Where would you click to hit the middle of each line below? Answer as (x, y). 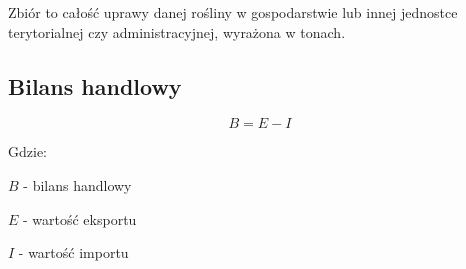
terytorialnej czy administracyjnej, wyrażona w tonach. (177, 31)
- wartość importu (73, 252)
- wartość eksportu (80, 218)
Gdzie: (27, 151)
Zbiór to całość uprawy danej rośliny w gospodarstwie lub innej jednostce (233, 12)
